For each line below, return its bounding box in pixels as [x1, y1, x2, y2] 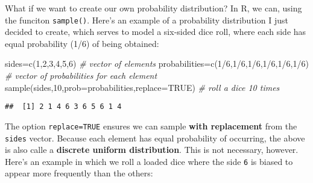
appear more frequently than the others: [5, 167, 153, 179]
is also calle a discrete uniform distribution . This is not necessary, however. [5, 143, 299, 156]
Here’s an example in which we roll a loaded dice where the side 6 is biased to [5, 155, 293, 167]
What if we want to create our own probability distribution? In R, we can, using [5, 2, 302, 14]
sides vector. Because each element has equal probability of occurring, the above [5, 131, 305, 144]
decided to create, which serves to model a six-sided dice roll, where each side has [5, 25, 306, 38]
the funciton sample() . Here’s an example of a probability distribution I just [5, 13, 288, 26]
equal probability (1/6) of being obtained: [5, 37, 159, 49]
